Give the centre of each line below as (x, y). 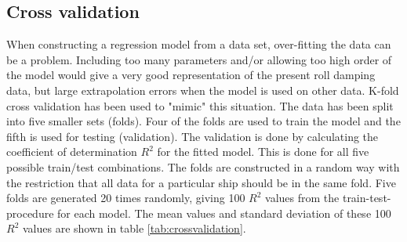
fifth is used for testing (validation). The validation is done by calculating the (193, 136)
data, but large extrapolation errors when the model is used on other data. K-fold (203, 90)
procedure (30, 213)
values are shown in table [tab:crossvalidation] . (134, 228)
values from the (302, 198)
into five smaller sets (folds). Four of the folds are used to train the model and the (203, 121)
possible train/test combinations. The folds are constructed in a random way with (203, 166)
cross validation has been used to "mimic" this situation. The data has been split (200, 105)
